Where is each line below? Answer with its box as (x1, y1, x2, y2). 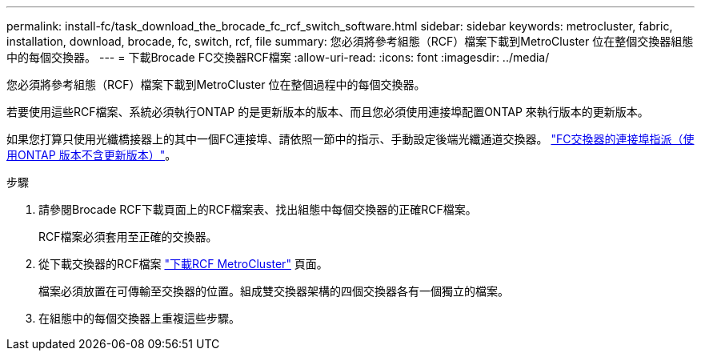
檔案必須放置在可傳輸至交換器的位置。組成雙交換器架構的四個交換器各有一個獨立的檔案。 (38, 284, 509, 298)
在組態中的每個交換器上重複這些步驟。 (38, 311, 240, 325)
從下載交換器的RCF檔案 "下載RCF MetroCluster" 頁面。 (38, 257, 328, 271)
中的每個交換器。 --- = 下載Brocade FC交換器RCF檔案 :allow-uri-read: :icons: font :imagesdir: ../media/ (6, 50, 550, 64)
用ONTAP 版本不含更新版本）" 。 (6, 148, 177, 162)
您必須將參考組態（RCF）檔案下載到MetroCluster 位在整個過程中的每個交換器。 (6, 78, 426, 91)
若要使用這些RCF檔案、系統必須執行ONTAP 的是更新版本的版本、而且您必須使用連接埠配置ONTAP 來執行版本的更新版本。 (6, 105, 649, 118)
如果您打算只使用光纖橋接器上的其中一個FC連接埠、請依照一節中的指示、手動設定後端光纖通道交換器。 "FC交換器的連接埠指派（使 (6, 132, 695, 146)
